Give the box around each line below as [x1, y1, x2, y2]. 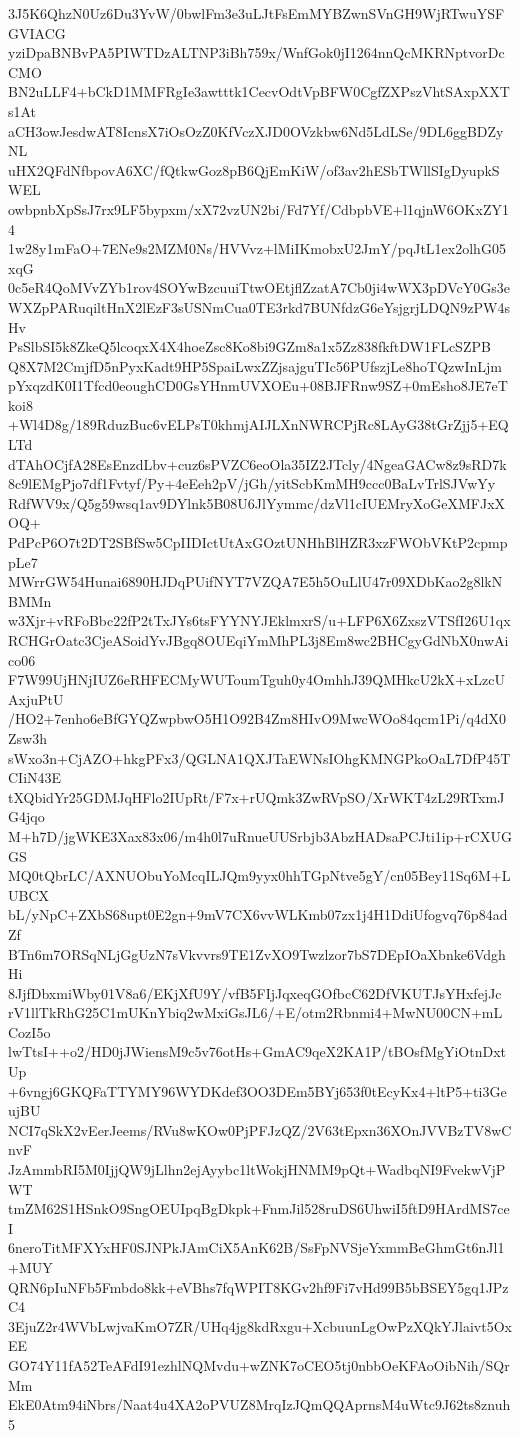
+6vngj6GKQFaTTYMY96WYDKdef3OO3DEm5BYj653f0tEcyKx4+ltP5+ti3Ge [8, 1080, 507, 1101]
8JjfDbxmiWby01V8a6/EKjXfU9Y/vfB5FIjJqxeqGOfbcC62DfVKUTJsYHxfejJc [8, 982, 502, 1003]
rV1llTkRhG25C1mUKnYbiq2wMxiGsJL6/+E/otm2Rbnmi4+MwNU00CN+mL [8, 1002, 503, 1023]
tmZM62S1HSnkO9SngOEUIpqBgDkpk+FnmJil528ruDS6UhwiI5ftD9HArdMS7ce [8, 1198, 510, 1219]
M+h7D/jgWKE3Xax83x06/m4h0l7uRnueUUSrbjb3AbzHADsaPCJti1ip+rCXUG [8, 825, 512, 846]
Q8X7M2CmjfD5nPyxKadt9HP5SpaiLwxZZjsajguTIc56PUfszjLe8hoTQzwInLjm [8, 355, 502, 376]
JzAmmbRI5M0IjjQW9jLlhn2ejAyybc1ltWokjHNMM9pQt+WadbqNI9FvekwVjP [8, 1159, 506, 1180]
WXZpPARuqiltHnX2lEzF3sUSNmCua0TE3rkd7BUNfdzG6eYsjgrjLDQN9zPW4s [8, 296, 510, 317]
